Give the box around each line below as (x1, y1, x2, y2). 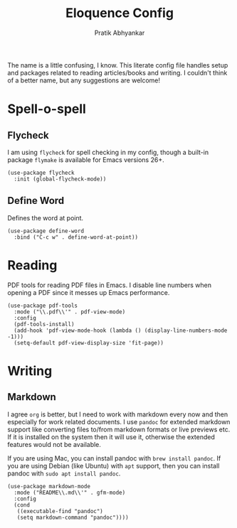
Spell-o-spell (7, 101, 87, 117)
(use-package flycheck (7, 169, 75, 176)
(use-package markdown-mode (7, 483, 91, 490)
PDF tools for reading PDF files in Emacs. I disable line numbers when (7, 281, 212, 289)
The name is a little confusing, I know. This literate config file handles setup (7, 60, 228, 69)
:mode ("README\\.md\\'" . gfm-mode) (14, 489, 126, 496)
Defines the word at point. (7, 213, 84, 222)
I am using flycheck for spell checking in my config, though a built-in (7, 148, 209, 156)
